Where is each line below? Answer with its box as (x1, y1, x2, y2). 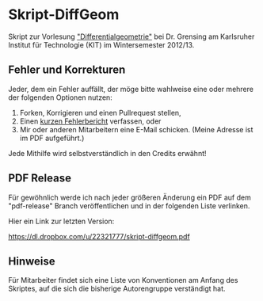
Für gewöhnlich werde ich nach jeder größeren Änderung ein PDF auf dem (8, 192, 251, 202)
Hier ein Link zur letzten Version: (8, 216, 115, 226)
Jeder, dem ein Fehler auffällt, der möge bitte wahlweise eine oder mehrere (8, 84, 253, 93)
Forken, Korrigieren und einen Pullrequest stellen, (19, 108, 181, 117)
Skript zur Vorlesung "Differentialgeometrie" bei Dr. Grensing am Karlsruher (8, 32, 255, 41)
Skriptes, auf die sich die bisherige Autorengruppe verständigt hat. (8, 284, 226, 294)
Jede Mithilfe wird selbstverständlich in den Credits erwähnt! (8, 148, 208, 158)
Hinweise (8, 254, 55, 268)
